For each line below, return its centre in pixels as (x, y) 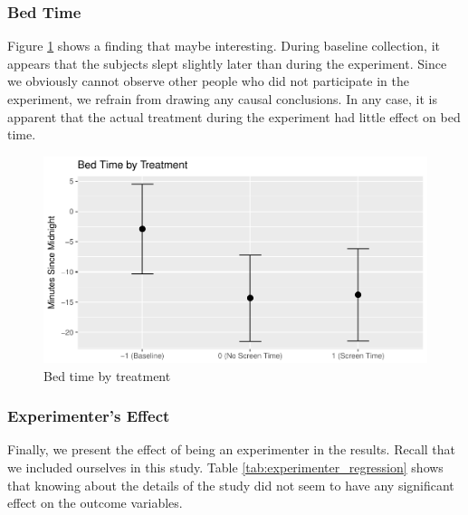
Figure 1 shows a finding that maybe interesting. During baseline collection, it (224, 46)
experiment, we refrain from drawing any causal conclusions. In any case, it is (223, 99)
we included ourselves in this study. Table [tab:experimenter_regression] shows (225, 467)
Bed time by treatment (107, 375)
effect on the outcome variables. (95, 503)
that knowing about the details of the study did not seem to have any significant (231, 485)
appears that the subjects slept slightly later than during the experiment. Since (227, 63)
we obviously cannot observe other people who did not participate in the (209, 81)
